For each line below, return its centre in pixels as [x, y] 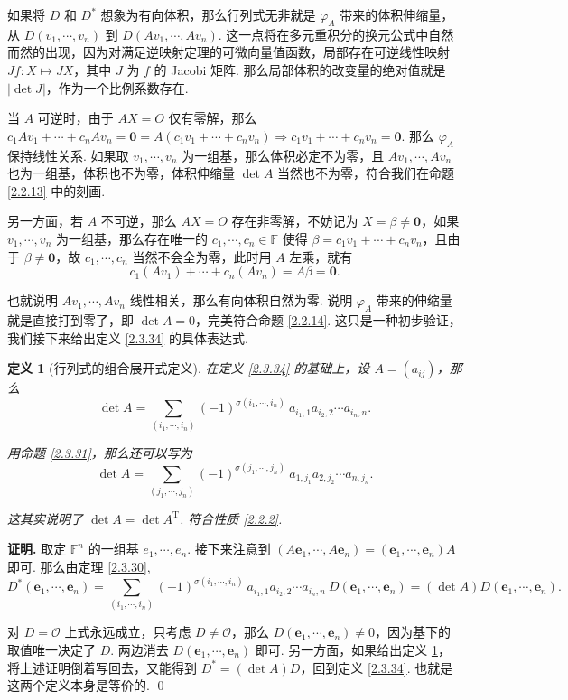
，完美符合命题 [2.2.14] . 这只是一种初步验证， [328, 319]
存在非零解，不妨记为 [295, 221]
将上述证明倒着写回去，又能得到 [102, 667]
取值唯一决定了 [51, 649]
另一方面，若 [45, 221]
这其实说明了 [45, 518]
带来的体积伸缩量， [397, 14]
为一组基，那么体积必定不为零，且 [283, 155]
